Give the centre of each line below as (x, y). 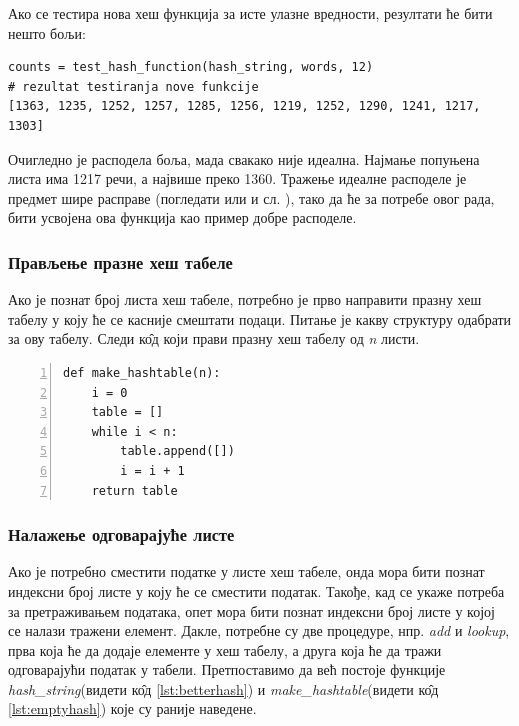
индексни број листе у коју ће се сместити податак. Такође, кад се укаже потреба (256, 590)
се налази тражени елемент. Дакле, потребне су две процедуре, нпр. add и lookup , (259, 630)
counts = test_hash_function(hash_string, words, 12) (191, 67)
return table (134, 490)
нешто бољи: (47, 32)
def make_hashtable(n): (142, 372)
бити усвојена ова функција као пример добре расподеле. (182, 217)
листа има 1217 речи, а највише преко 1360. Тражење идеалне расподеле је (237, 178)
